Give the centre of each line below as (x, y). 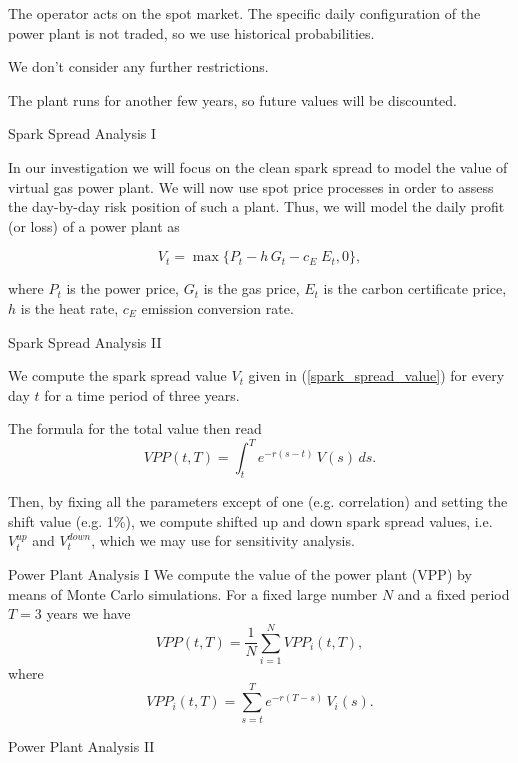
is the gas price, (251, 288)
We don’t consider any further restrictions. (138, 66)
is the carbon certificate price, (415, 288)
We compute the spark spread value (117, 375)
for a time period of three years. (142, 394)
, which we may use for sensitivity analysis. (223, 540)
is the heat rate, (69, 307)
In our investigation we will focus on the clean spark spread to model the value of (258, 166)
